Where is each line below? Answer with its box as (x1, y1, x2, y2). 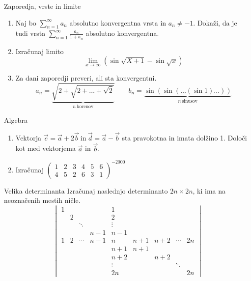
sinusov (182, 99, 197, 104)
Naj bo (15, 17, 36, 28)
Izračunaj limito (15, 46, 64, 56)
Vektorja (15, 132, 41, 142)
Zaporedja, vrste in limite (4, 1, 81, 11)
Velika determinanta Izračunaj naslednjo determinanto (4, 185, 168, 196)
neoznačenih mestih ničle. (4, 195, 81, 205)
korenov (77, 104, 94, 110)
